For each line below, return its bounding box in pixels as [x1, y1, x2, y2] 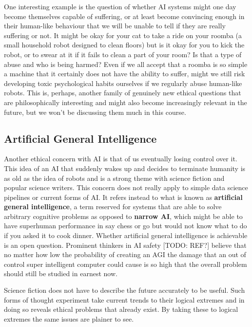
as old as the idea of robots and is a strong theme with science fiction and [4, 173, 225, 183]
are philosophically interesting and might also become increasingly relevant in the [4, 97, 247, 107]
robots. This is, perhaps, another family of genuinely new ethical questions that [4, 87, 241, 98]
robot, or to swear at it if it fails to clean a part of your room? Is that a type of [4, 49, 242, 59]
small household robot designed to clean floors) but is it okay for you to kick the [4, 40, 245, 50]
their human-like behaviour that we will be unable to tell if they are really [4, 21, 226, 31]
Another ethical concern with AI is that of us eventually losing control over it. [4, 153, 237, 164]
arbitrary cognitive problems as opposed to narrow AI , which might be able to [4, 211, 243, 221]
